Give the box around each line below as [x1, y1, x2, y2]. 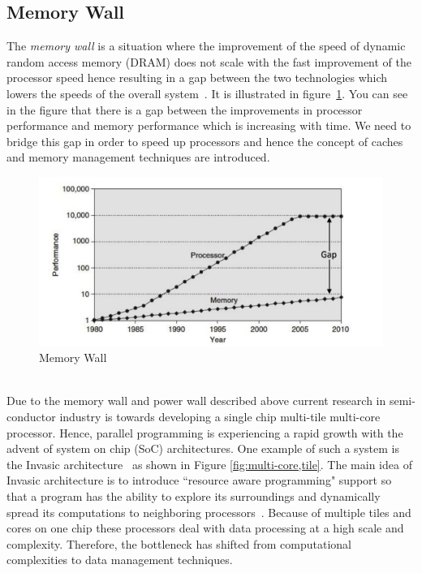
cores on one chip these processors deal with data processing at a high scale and [6, 519, 404, 536]
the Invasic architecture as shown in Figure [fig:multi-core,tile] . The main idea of [6, 455, 412, 472]
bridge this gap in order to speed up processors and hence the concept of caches [6, 132, 403, 149]
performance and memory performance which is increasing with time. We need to [6, 117, 411, 134]
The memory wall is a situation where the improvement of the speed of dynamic [6, 37, 406, 54]
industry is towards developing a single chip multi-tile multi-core [59, 408, 381, 425]
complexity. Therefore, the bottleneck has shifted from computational [6, 535, 351, 552]
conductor [6, 408, 56, 425]
